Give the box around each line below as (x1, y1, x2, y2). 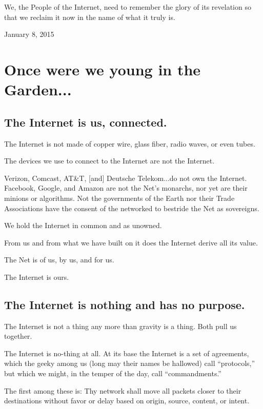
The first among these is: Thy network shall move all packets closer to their (4, 385, 241, 396)
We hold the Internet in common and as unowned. (4, 220, 162, 231)
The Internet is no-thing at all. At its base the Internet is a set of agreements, (4, 347, 249, 358)
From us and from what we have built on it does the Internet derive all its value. (4, 237, 258, 248)
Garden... (4, 79, 72, 100)
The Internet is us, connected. (4, 114, 167, 130)
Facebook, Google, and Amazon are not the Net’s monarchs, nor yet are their (4, 182, 248, 193)
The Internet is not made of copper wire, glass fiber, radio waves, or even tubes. (4, 138, 255, 149)
